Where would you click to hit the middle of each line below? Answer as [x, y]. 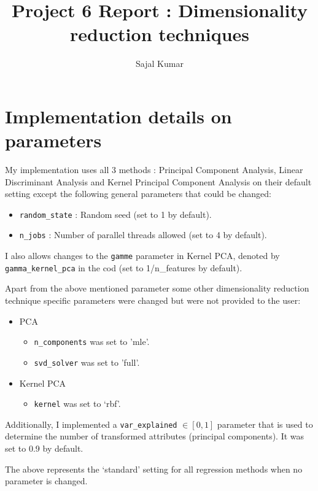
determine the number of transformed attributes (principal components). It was [155, 436]
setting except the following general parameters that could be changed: [138, 194]
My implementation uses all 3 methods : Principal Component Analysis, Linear [154, 170]
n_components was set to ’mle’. [92, 342]
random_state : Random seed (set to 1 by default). [115, 214]
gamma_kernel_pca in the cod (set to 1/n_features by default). [124, 267]
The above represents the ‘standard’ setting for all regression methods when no [154, 469]
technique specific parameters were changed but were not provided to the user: [153, 300]
